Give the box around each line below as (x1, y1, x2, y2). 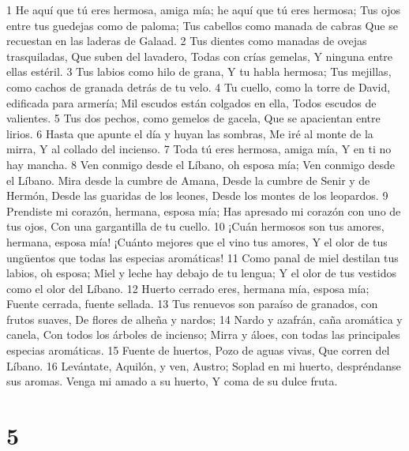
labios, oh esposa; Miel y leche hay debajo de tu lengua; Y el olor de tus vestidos (6, 265, 396, 281)
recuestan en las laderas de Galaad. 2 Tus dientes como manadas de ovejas (6, 32, 367, 49)
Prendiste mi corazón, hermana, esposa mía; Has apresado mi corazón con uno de (6, 202, 401, 219)
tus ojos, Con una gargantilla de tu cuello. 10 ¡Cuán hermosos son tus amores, (6, 218, 385, 235)
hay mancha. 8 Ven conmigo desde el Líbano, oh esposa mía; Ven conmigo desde (6, 156, 396, 172)
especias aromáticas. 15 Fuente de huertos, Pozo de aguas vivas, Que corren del (6, 342, 390, 359)
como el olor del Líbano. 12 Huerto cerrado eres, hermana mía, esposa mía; (6, 280, 370, 296)
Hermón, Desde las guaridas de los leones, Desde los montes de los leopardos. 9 (6, 187, 388, 204)
